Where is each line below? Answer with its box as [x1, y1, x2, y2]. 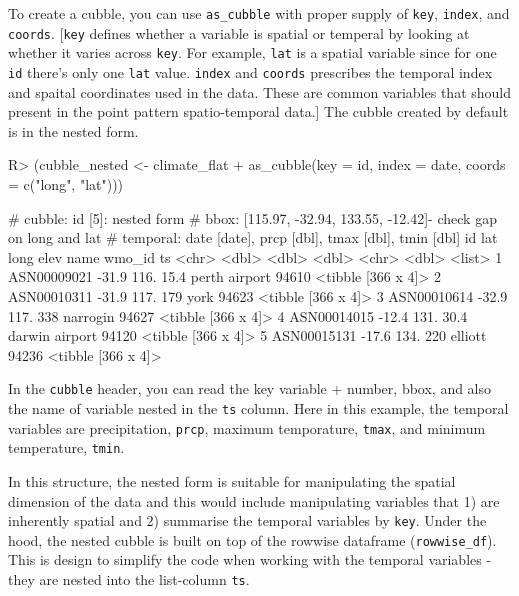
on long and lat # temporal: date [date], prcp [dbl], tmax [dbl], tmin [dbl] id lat [8, 227, 498, 248]
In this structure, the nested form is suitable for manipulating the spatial [8, 470, 456, 491]
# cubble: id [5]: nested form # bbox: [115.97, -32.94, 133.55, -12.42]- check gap [8, 207, 497, 228]
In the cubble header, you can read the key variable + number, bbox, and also [8, 378, 492, 399]
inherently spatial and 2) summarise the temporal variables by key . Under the [8, 510, 487, 531]
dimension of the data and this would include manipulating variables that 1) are [8, 490, 500, 511]
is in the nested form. [8, 120, 139, 141]
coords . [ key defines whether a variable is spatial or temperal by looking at [8, 22, 470, 43]
